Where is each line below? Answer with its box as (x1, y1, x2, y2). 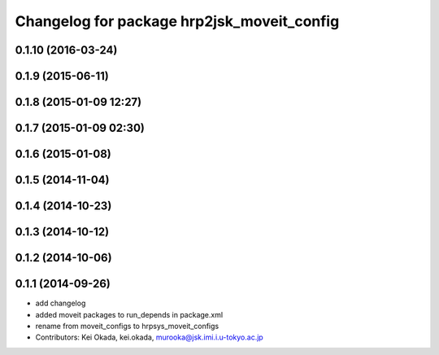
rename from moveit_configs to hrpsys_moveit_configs (35, 321, 219, 331)
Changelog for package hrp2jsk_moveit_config (15, 12, 340, 30)
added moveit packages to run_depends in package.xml (35, 309, 224, 319)
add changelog (35, 298, 86, 309)
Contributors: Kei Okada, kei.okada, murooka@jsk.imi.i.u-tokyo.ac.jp (35, 332, 263, 342)
